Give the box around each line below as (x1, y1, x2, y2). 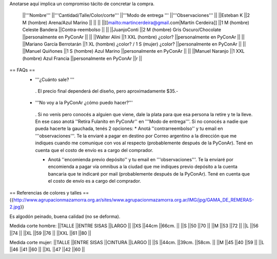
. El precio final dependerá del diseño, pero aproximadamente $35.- (35, 88, 179, 94)
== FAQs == (9, 67, 35, 73)
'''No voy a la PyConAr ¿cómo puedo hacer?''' (35, 100, 133, 106)
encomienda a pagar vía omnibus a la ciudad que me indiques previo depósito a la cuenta (48, 164, 238, 170)
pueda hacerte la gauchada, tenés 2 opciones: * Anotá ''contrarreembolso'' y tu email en (35, 125, 223, 132)
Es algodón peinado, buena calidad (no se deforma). (9, 213, 121, 220)
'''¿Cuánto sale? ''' (35, 76, 74, 82)
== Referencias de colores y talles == (9, 189, 89, 196)
